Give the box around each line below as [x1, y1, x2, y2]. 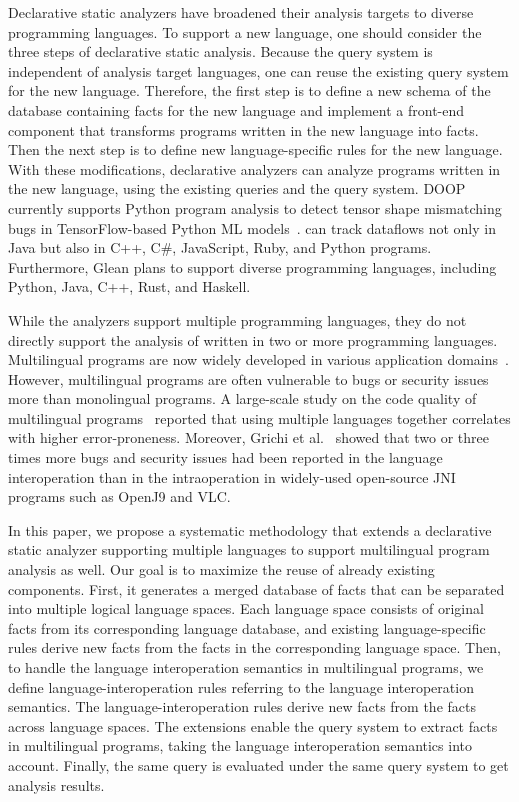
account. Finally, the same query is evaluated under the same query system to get [8, 754, 509, 775]
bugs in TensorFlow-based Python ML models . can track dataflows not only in [8, 217, 496, 238]
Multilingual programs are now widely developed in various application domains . [8, 349, 509, 370]
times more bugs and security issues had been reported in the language [8, 447, 443, 468]
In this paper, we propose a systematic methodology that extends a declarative [8, 519, 492, 540]
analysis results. [8, 774, 105, 795]
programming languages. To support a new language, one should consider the [8, 21, 482, 42]
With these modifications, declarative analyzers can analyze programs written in [8, 158, 501, 179]
